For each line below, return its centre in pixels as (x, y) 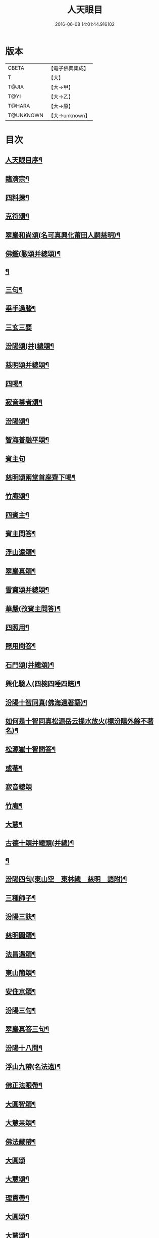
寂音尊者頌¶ (24, 402)
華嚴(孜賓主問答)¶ (33, 609)
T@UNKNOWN (26, 115)
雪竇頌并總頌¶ (27, 590)
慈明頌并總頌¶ (27, 365)
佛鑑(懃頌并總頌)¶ (33, 254)
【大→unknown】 (69, 115)
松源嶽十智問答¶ (31, 750)
